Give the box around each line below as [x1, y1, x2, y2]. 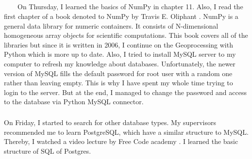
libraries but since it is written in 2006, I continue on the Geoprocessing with [4, 39, 233, 49]
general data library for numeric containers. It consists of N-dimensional [4, 20, 218, 31]
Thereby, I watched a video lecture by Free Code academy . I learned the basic [4, 136, 238, 146]
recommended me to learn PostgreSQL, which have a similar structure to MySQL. [4, 127, 249, 137]
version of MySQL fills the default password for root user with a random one [4, 68, 233, 78]
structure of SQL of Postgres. [4, 146, 91, 156]
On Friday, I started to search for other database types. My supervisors [4, 117, 216, 127]
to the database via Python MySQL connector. [4, 96, 144, 107]
